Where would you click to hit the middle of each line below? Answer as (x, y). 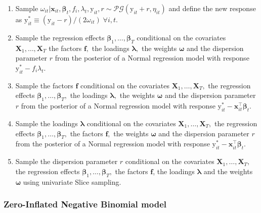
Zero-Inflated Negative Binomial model (85, 204)
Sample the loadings (47, 123)
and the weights (228, 171)
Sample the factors (44, 85)
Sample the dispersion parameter (67, 161)
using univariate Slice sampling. (72, 181)
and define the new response (212, 8)
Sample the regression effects (60, 37)
